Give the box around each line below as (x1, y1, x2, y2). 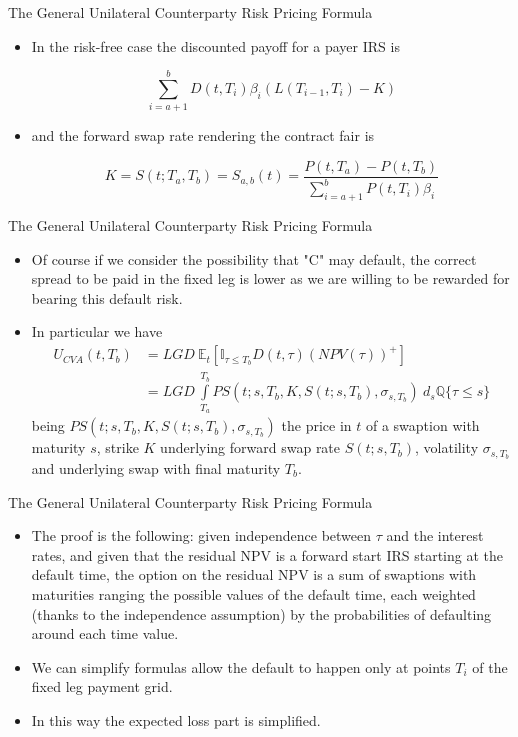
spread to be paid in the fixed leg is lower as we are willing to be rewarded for (31, 268, 510, 289)
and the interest (386, 525, 484, 546)
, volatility (415, 437, 479, 458)
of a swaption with (365, 415, 480, 436)
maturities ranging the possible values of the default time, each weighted (31, 583, 476, 604)
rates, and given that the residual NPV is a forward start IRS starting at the (31, 544, 503, 565)
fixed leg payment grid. (31, 676, 173, 697)
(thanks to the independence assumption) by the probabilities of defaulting (31, 603, 492, 624)
